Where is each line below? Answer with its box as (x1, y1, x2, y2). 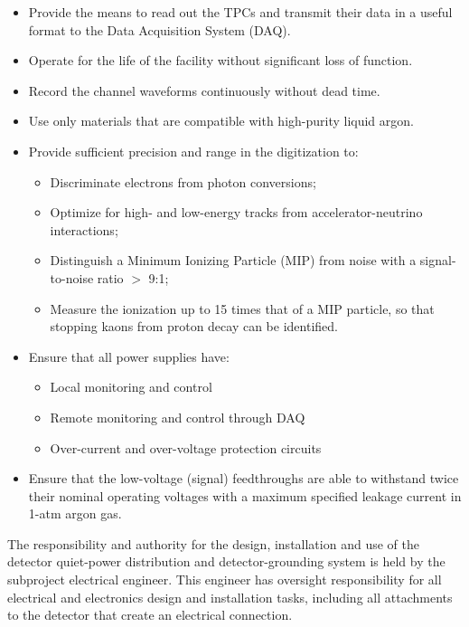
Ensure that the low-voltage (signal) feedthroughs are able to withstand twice (28, 469, 459, 488)
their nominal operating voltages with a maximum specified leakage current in (28, 486, 462, 505)
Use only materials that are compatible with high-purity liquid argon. (28, 111, 414, 130)
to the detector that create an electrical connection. (7, 605, 293, 624)
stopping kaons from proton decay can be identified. (50, 317, 338, 336)
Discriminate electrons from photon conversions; (50, 172, 316, 191)
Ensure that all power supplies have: (28, 347, 230, 366)
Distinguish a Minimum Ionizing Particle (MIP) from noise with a (50, 251, 417, 270)
